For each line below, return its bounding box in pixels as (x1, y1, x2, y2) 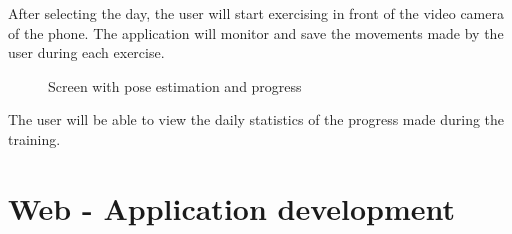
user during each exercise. (8, 42, 165, 63)
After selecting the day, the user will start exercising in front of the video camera (8, 3, 504, 23)
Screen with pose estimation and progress (48, 75, 302, 96)
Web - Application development (8, 187, 456, 228)
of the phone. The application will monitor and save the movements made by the (8, 22, 504, 43)
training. (8, 128, 61, 149)
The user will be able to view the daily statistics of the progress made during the (8, 109, 505, 130)
